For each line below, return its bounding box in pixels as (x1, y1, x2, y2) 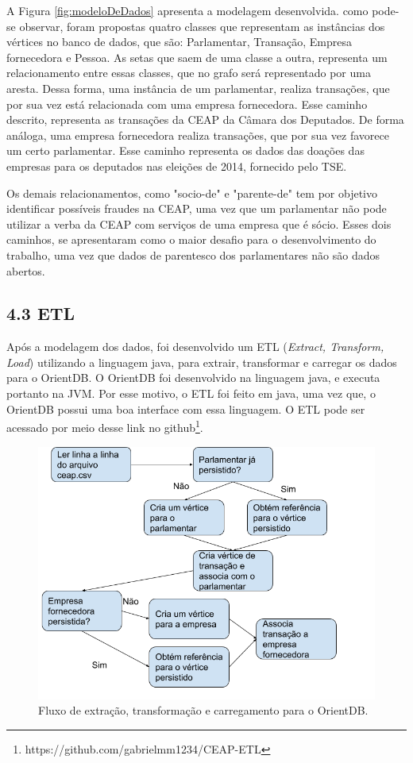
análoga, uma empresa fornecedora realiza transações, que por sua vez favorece (6, 126, 389, 143)
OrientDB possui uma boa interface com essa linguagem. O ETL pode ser (6, 400, 365, 417)
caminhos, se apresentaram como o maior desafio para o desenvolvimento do (6, 231, 376, 248)
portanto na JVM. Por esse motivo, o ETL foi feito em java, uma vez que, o (6, 385, 376, 402)
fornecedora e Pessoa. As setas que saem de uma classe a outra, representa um (6, 48, 388, 65)
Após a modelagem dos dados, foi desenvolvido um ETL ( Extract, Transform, (6, 338, 384, 355)
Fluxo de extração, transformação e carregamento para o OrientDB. (38, 702, 369, 719)
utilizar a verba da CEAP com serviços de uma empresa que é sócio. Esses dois (6, 215, 392, 232)
